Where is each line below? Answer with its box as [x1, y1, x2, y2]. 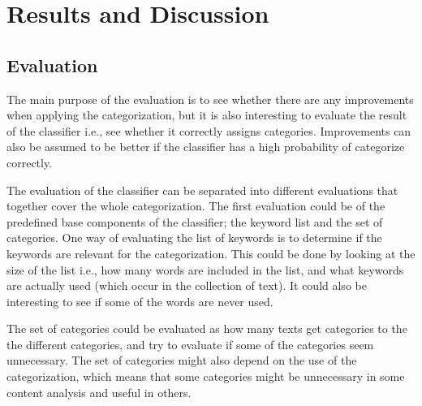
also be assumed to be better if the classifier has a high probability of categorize [6, 138, 405, 155]
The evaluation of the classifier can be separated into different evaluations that [6, 181, 398, 198]
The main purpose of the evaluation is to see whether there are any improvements [6, 90, 414, 107]
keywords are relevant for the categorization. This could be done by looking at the [6, 244, 416, 261]
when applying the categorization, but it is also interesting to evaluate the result [6, 106, 407, 123]
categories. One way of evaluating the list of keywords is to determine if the [6, 229, 382, 246]
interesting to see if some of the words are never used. [6, 292, 273, 309]
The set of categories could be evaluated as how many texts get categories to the [6, 320, 407, 337]
